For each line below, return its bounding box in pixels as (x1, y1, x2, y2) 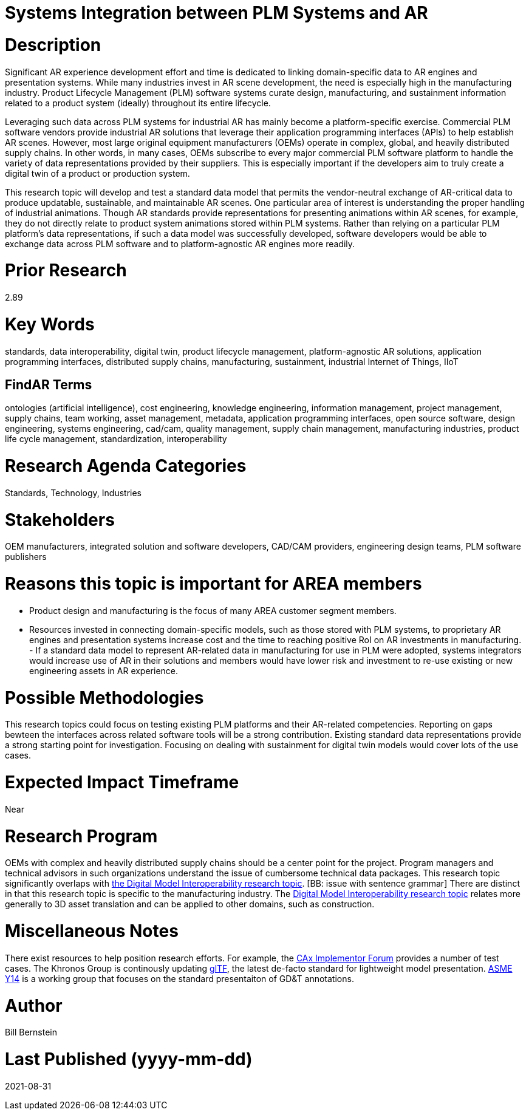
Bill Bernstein (5, 1027, 58, 1038)
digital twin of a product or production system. (5, 168, 190, 179)
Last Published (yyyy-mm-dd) (5, 1049, 253, 1070)
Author (5, 995, 63, 1016)
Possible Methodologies (5, 687, 204, 708)
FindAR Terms (5, 377, 92, 392)
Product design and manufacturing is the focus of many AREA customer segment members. (29, 605, 397, 616)
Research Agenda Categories (5, 455, 247, 477)
